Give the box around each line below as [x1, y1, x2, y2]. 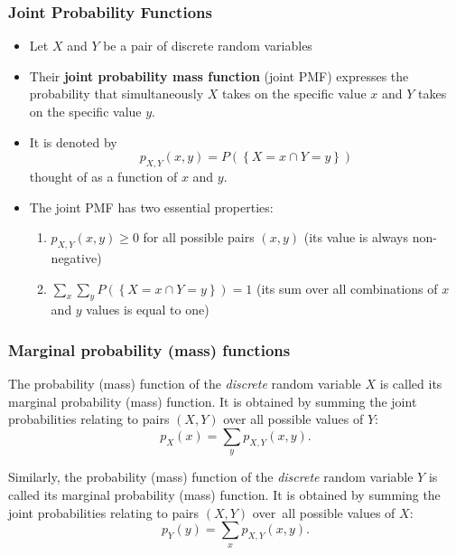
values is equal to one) [86, 300, 209, 319]
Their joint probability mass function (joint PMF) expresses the [29, 66, 409, 85]
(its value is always [303, 228, 409, 247]
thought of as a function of [29, 166, 178, 185]
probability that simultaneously [29, 84, 204, 103]
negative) [51, 248, 102, 267]
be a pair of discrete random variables [103, 36, 312, 55]
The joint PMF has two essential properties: [29, 197, 274, 216]
